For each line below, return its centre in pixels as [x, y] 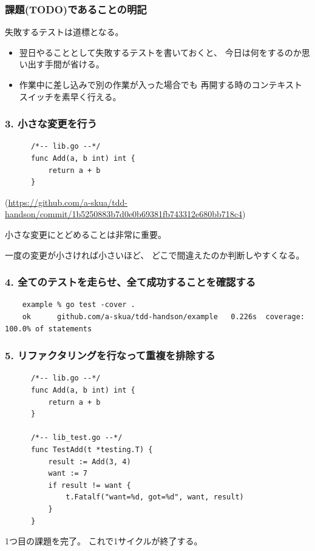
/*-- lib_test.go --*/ [76, 438]
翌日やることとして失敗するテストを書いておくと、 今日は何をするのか [160, 52]
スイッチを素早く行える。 [70, 96]
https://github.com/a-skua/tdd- [68, 202]
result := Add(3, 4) [90, 461]
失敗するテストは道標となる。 [64, 32]
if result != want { [90, 485]
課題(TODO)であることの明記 [76, 9]
